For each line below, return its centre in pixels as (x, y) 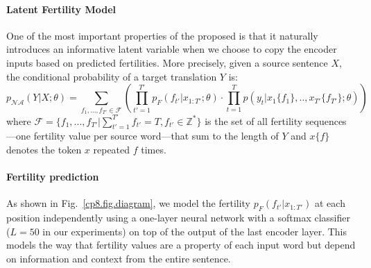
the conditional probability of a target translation (112, 76)
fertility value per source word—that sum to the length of (156, 136)
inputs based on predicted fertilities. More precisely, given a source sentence (167, 62)
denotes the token (44, 150)
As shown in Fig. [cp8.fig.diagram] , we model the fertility (129, 203)
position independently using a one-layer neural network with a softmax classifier (179, 218)
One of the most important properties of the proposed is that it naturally (162, 35)
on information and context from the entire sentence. (119, 258)
